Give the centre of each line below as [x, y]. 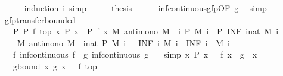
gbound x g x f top [55, 66]
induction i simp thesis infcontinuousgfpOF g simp [145, 8]
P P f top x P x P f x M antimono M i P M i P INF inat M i [146, 31]
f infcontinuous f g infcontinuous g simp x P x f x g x [135, 54]
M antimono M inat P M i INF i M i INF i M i [123, 42]
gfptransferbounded [40, 19]
